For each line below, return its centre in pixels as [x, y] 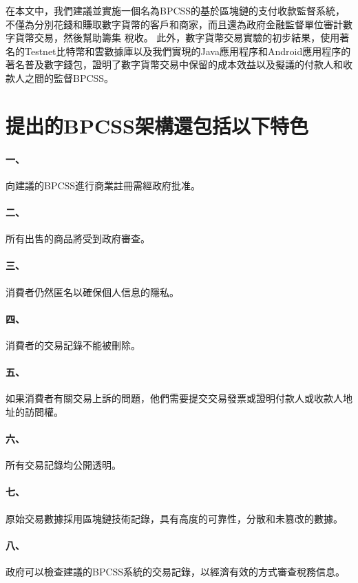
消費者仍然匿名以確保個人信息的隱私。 [92, 291]
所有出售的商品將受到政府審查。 [78, 238]
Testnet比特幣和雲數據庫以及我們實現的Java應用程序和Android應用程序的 [188, 51]
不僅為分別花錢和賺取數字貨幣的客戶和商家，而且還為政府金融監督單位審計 [174, 24]
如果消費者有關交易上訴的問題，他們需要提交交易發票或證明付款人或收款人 [174, 398]
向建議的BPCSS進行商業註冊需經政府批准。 [103, 185]
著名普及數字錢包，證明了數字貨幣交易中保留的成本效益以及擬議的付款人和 [174, 64]
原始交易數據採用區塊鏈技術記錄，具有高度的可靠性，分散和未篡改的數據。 [174, 518]
